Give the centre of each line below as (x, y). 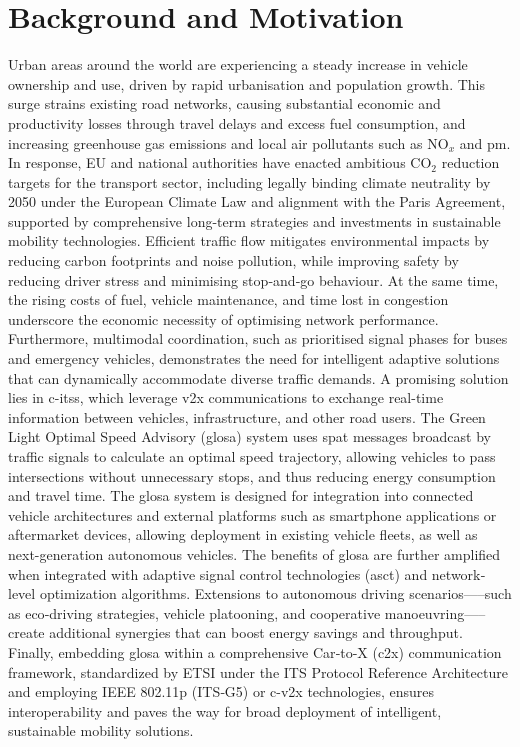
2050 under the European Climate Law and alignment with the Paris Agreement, (257, 201)
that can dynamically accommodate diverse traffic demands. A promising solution (258, 377)
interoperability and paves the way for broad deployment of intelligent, (225, 710)
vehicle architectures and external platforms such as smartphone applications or (252, 514)
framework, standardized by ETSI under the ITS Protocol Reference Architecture (258, 671)
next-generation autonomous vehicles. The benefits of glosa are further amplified (254, 553)
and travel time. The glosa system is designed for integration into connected (241, 495)
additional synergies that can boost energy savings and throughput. (256, 632)
